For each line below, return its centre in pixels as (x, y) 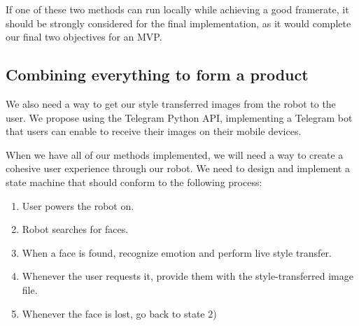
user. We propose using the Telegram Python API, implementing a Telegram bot (179, 117)
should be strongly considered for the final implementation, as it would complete (178, 23)
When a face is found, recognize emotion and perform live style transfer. (177, 252)
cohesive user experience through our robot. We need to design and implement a (178, 168)
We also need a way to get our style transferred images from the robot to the (171, 103)
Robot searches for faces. (75, 229)
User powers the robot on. (78, 205)
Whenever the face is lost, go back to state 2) (119, 313)
